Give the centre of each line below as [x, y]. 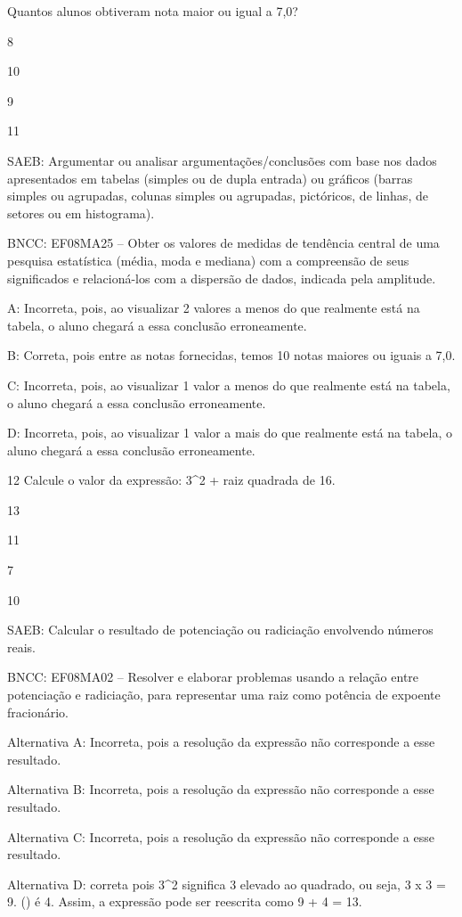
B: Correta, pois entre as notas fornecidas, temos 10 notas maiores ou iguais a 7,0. [231, 355]
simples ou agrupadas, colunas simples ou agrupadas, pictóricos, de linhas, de [218, 196]
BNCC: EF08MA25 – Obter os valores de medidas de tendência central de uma [223, 243]
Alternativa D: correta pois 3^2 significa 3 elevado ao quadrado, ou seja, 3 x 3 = [227, 884]
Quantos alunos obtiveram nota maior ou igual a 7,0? [153, 11]
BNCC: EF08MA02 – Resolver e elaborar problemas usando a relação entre [213, 677]
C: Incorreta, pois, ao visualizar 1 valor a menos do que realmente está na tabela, [229, 385]
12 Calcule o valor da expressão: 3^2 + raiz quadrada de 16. [171, 480]
